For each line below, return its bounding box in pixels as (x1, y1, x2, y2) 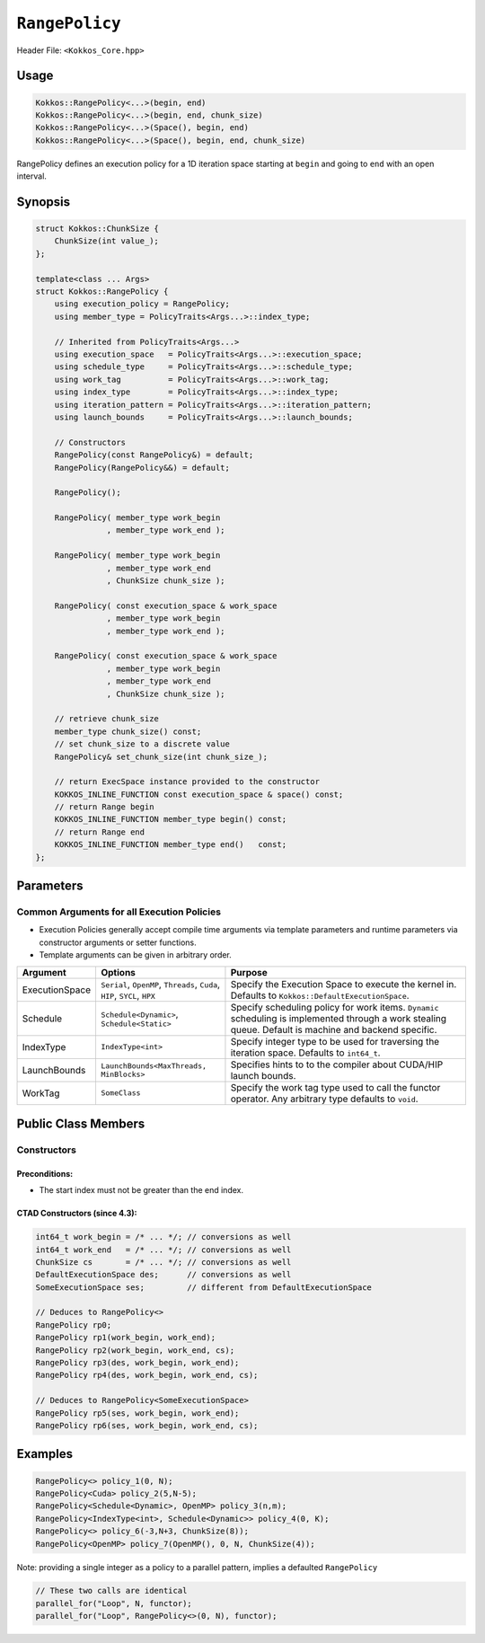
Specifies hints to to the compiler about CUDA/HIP (230, 1058, 444, 1071)
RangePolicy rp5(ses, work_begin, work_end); (35, 1408, 240, 1418)
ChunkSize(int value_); (54, 236, 159, 246)
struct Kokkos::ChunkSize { (35, 224, 159, 234)
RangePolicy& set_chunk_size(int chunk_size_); (54, 751, 269, 762)
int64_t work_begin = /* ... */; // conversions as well (35, 1232, 292, 1242)
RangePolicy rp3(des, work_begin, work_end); (35, 1357, 240, 1368)
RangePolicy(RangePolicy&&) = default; (54, 463, 231, 473)
